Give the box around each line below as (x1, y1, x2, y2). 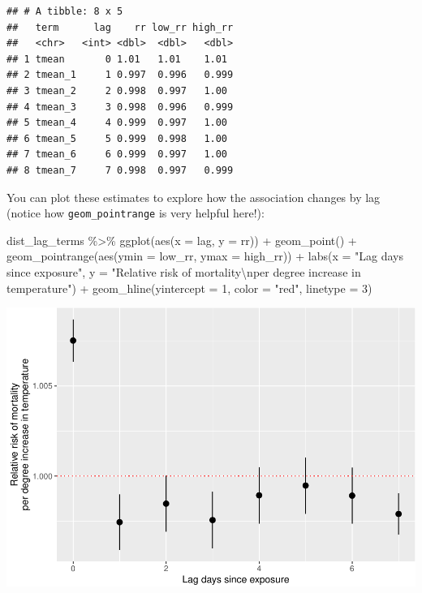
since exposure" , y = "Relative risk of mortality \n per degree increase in (6, 263, 361, 280)
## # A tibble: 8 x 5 (6, 6, 123, 17)
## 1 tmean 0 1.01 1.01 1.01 (6, 53, 228, 65)
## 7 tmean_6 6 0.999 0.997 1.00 (6, 148, 228, 161)
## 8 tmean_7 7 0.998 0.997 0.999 (6, 164, 234, 176)
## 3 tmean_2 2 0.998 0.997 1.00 (6, 84, 228, 97)
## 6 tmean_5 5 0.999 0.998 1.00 (6, 132, 228, 144)
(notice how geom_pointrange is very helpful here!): (6, 204, 265, 221)
